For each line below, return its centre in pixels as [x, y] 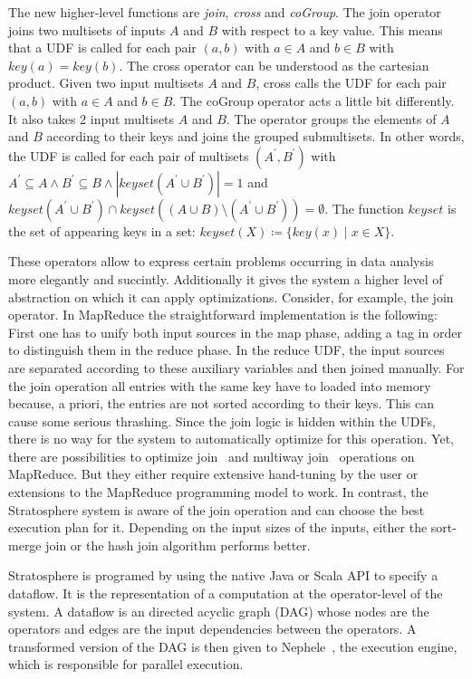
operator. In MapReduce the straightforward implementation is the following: [223, 315]
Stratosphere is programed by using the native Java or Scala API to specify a [223, 575]
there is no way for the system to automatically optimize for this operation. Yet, [231, 439]
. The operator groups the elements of [331, 118]
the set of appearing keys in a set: [102, 230]
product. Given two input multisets [106, 83]
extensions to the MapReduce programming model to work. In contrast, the [218, 492]
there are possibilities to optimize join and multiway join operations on [212, 456]
